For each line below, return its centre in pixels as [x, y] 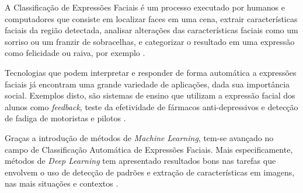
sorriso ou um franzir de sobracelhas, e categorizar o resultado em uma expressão [150, 41]
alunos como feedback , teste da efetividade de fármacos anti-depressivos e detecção [151, 106]
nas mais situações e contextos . [62, 183]
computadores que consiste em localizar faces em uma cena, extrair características [151, 18]
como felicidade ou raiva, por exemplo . [75, 53]
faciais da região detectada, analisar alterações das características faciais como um [151, 30]
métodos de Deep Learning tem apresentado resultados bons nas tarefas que [140, 161]
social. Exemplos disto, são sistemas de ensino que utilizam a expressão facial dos [150, 95]
